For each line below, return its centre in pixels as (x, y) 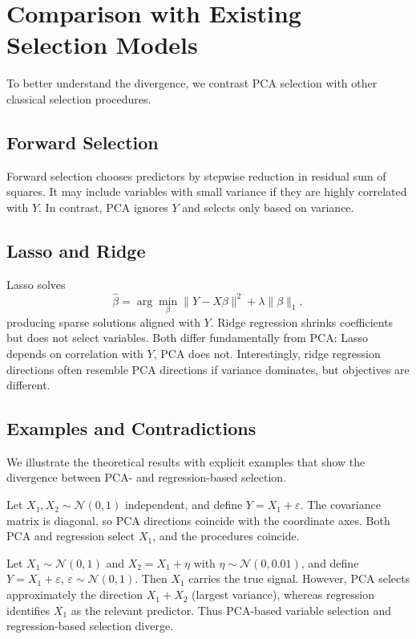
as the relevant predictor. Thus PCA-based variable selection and (231, 610)
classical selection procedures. (79, 98)
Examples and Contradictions (131, 428)
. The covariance (340, 505)
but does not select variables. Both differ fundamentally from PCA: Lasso (188, 338)
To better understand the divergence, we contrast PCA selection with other (192, 83)
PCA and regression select (71, 536)
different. (28, 385)
